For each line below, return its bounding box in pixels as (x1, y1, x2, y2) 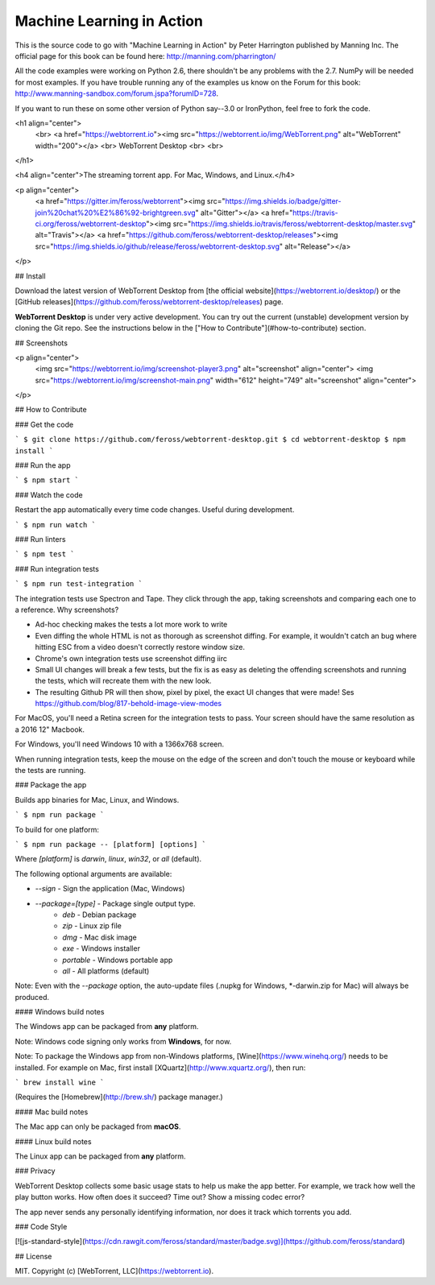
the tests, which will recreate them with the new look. (35, 676, 212, 686)
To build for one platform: (14, 824, 100, 834)
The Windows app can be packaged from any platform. (14, 1022, 199, 1031)
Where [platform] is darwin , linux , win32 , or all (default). (14, 854, 202, 864)
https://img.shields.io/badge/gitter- (225, 196, 342, 206)
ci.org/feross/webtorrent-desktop (35, 219, 147, 229)
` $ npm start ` (14, 476, 80, 485)
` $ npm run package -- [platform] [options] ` (14, 840, 207, 849)
